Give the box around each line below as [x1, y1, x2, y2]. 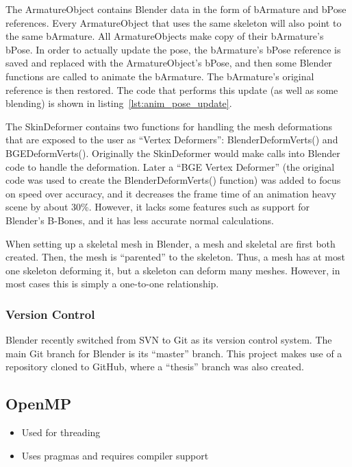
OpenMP [5, 393, 72, 414]
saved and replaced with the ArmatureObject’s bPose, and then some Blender [5, 56, 332, 70]
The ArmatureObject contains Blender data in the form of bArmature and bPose [5, 2, 347, 16]
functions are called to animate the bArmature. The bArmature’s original [5, 69, 314, 83]
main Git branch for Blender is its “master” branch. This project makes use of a [5, 346, 342, 360]
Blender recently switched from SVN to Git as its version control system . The [5, 333, 332, 347]
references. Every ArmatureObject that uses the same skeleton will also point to [5, 15, 342, 29]
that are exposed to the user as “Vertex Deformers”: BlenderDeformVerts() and [5, 132, 338, 147]
